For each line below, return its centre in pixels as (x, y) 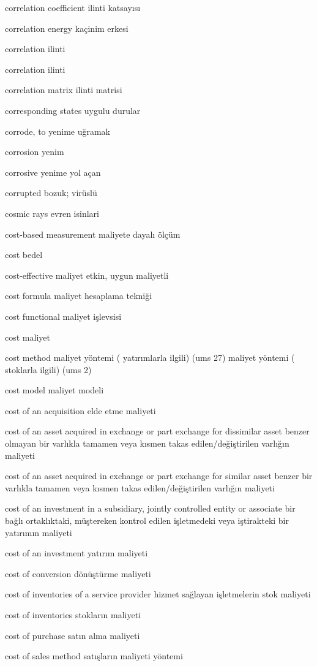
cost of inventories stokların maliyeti (73, 615)
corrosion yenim (35, 152)
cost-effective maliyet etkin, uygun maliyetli (87, 275)
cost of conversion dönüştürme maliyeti (78, 573)
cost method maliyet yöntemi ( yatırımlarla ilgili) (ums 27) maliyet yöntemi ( (150, 358)
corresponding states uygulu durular (73, 110)
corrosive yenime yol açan (53, 172)
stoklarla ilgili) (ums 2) (48, 369)
